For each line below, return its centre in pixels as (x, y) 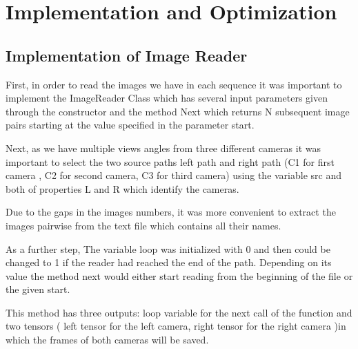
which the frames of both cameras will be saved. (107, 340)
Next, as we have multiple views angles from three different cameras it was (163, 148)
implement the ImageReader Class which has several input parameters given (167, 98)
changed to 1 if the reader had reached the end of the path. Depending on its (169, 262)
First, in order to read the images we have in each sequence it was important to (174, 84)
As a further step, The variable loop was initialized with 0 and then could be (168, 248)
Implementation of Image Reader (127, 55)
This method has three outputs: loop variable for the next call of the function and (179, 312)
